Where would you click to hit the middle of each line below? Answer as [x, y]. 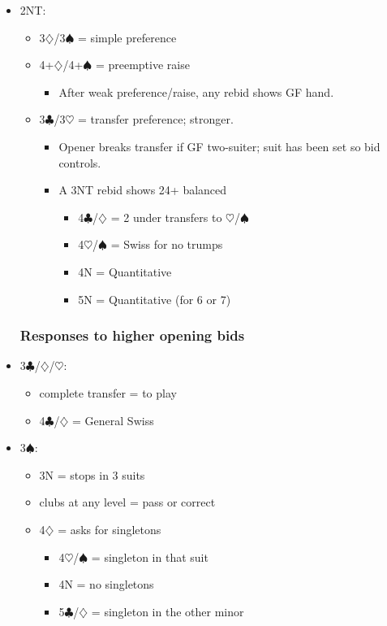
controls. [80, 162]
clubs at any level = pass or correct [127, 502]
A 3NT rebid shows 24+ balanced [143, 190]
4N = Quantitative [125, 271]
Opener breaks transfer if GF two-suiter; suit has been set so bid [219, 146]
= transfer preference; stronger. [156, 119]
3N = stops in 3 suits [92, 474]
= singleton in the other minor [168, 611]
